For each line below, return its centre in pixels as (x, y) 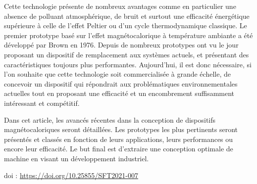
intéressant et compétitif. (42, 103)
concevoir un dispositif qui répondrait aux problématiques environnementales (121, 83)
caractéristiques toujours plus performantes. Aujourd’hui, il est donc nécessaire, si (128, 64)
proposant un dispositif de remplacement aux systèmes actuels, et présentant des (127, 54)
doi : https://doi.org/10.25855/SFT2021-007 (71, 175)
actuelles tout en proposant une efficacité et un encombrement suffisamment (119, 93)
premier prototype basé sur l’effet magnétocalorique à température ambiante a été (128, 35)
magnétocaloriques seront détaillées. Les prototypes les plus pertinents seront (121, 129)
